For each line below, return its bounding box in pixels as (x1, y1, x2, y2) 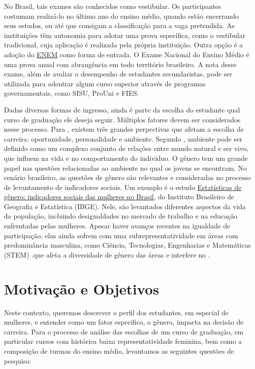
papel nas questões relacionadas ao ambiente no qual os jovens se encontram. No (4, 162, 247, 173)
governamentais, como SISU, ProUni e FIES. (4, 88, 139, 98)
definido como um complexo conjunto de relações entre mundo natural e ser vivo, (4, 143, 249, 153)
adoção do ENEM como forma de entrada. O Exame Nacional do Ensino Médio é (4, 49, 249, 59)
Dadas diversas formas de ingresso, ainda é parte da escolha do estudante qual (4, 104, 240, 114)
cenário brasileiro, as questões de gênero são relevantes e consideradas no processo (4, 172, 251, 183)
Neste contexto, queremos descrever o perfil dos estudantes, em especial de (4, 307, 228, 317)
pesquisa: (4, 355, 32, 366)
